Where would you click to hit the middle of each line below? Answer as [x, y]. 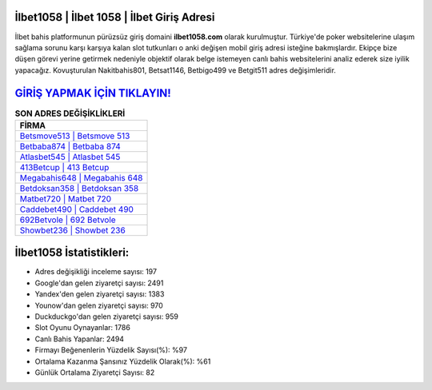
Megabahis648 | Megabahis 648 [81, 177]
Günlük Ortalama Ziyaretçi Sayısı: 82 [95, 372]
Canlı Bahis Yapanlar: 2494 [79, 339]
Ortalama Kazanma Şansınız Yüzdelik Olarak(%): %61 [123, 361]
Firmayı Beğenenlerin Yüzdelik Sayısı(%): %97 [111, 350]
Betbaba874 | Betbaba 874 [70, 146]
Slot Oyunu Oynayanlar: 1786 [83, 328]
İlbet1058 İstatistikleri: [72, 253]
